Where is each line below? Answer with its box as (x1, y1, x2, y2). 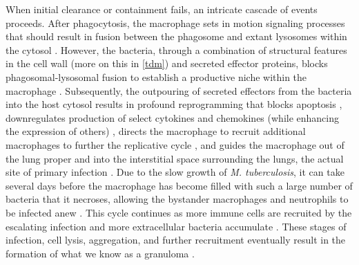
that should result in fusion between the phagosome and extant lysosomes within (6, 29, 347, 44)
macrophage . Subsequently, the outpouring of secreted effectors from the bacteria (6, 83, 352, 98)
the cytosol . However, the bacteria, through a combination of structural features (6, 42, 347, 57)
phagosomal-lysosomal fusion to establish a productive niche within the (6, 69, 307, 84)
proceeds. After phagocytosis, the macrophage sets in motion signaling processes (6, 15, 345, 30)
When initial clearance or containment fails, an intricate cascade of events (6, 2, 318, 16)
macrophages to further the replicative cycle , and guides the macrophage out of (6, 137, 345, 152)
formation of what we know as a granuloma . (6, 246, 195, 260)
